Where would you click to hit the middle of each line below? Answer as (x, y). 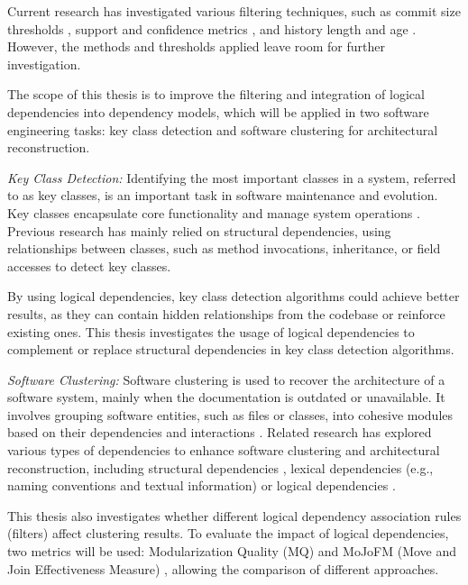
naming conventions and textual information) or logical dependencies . (202, 485)
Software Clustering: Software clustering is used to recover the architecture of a (226, 379)
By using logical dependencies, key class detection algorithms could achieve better (234, 296)
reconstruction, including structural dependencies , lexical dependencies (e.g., (220, 467)
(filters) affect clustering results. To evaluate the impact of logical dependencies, (228, 533)
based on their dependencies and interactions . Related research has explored (220, 432)
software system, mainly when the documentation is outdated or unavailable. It (226, 397)
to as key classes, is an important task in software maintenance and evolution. (223, 195)
